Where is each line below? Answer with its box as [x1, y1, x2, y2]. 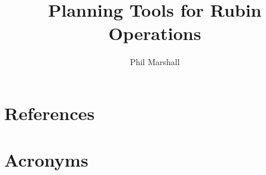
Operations [108, 21, 201, 45]
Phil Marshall [130, 56, 180, 68]
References [4, 100, 95, 125]
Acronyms [4, 148, 88, 172]
